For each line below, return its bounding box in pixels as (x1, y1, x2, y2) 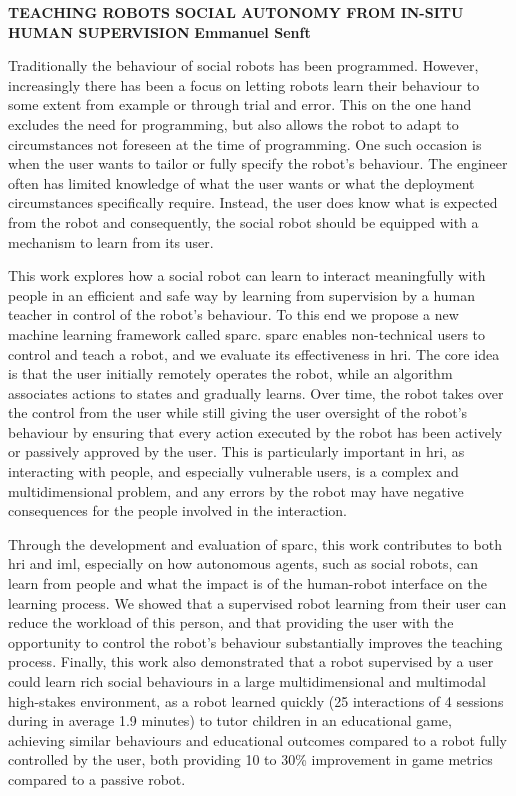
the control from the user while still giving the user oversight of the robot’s (8, 402, 468, 423)
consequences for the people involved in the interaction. (8, 500, 347, 521)
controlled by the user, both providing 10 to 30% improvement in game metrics (8, 749, 493, 770)
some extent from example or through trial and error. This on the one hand (8, 94, 472, 115)
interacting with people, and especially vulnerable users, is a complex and (8, 461, 459, 482)
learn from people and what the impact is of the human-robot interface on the (8, 573, 487, 594)
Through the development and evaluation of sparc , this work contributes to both (8, 533, 502, 554)
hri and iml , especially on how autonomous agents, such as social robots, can (8, 553, 479, 574)
